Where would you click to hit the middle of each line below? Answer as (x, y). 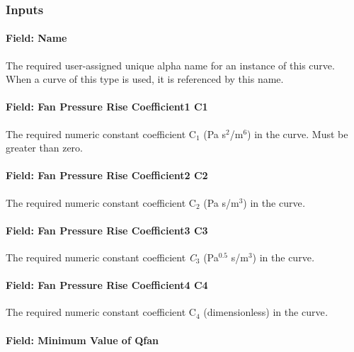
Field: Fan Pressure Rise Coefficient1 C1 (107, 107)
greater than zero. (45, 148)
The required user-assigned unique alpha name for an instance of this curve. (170, 65)
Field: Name (36, 38)
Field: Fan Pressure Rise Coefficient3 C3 (107, 230)
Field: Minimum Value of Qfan (82, 340)
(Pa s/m (221, 202)
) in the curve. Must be (298, 134)
